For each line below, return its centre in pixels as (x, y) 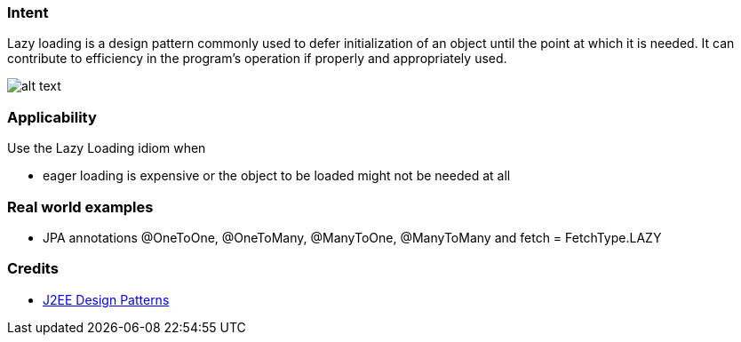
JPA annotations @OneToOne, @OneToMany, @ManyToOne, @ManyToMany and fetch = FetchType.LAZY (352, 237)
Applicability (52, 117)
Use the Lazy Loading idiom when (107, 148)
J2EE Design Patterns (106, 299)
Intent (28, 12)
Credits (33, 269)
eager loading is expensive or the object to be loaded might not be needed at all (277, 176)
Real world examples (80, 207)
